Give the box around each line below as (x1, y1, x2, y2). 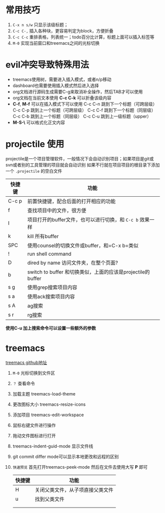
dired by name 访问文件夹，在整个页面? (27, 259, 118, 266)
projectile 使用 (5, 139, 65, 150)
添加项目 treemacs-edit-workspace (12, 412, 84, 418)
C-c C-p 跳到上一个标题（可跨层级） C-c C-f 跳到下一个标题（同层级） (12, 107, 156, 113)
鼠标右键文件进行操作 (12, 422, 56, 428)
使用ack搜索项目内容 (27, 293, 75, 300)
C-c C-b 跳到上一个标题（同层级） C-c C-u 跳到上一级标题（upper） (12, 113, 151, 119)
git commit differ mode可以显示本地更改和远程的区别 (12, 453, 119, 459)
